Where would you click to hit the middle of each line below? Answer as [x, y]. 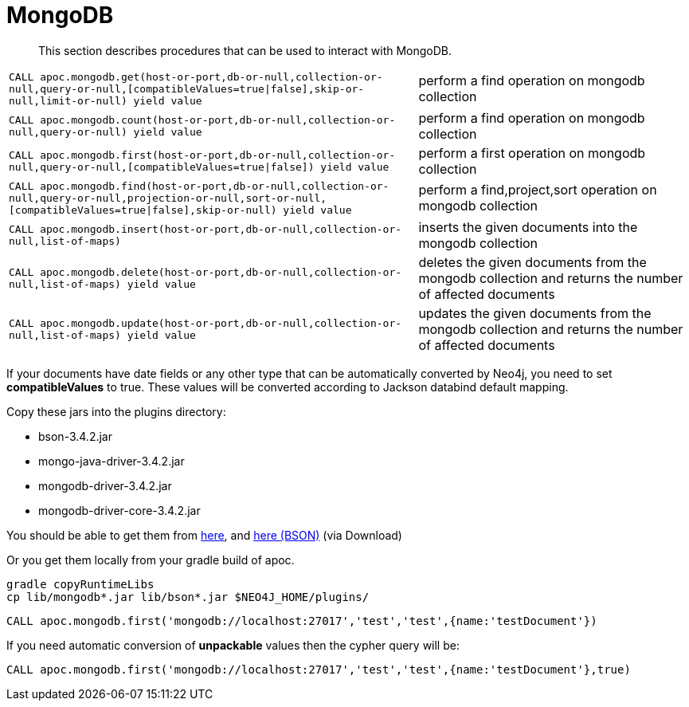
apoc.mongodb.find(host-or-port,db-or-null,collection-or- [215, 186]
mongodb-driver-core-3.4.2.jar [119, 510]
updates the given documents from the [535, 313]
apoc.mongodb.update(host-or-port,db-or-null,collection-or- [221, 323]
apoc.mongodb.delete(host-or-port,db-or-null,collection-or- [221, 272]
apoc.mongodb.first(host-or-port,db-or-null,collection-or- [218, 155]
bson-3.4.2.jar [75, 436]
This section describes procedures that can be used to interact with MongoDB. [245, 50]
